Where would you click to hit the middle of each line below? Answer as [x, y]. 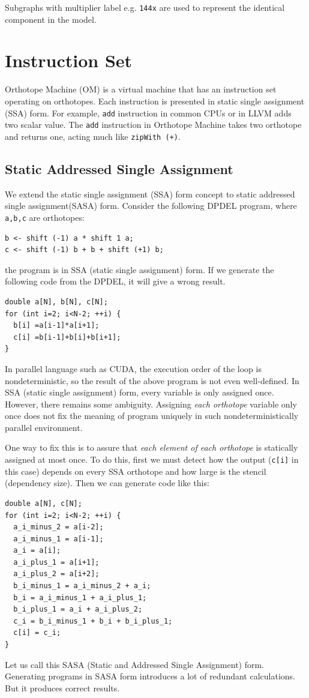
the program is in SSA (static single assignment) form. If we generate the [139, 269]
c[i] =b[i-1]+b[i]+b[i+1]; [67, 337]
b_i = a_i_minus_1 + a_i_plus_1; [80, 597]
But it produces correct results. [62, 687]
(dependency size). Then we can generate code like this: [107, 483]
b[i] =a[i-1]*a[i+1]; [56, 326]
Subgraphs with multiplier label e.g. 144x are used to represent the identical [145, 7]
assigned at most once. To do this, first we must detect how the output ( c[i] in [152, 459]
